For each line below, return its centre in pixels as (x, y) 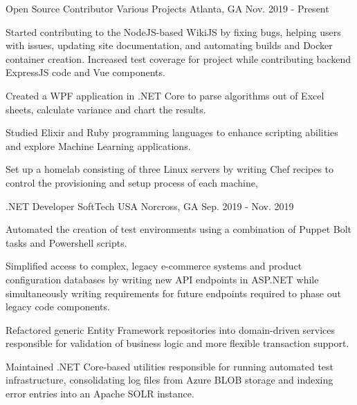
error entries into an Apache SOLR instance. (100, 394)
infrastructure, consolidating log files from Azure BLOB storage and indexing (170, 380)
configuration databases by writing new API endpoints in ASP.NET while (162, 279)
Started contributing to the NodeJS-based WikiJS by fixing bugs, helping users (173, 31)
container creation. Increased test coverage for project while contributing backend (178, 58)
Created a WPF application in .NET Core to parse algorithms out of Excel (165, 95)
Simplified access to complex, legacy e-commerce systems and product (154, 266)
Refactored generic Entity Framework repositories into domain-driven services (171, 329)
